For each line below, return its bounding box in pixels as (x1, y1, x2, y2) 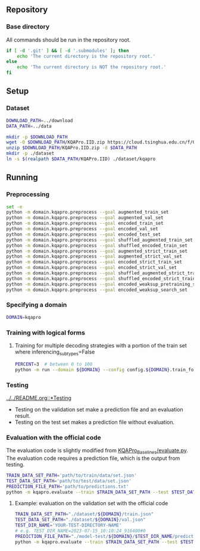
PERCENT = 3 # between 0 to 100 (14, 361, 93, 367)
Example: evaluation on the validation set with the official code (14, 500, 168, 507)
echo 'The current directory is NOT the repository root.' (17, 64, 167, 70)
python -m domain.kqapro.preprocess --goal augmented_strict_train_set (6, 248, 187, 254)
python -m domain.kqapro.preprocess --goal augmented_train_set (6, 209, 169, 215)
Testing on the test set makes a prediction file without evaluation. (14, 418, 174, 425)
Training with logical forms (6, 328, 85, 337)
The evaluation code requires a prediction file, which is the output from (6, 455, 180, 462)
